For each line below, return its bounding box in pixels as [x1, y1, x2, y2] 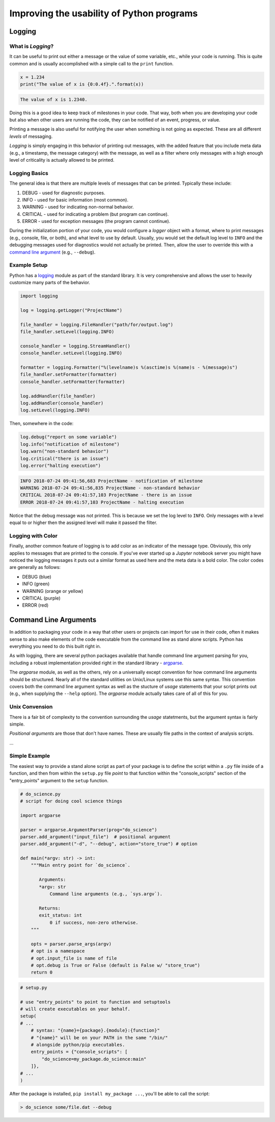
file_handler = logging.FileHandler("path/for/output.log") [20, 321, 174, 328]
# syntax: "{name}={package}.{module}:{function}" [31, 1028, 160, 1033]
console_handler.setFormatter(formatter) [20, 379, 125, 385]
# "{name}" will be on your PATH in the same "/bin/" [31, 1035, 168, 1040]
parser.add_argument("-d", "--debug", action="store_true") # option [20, 841, 198, 847]
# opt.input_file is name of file [31, 955, 117, 961]
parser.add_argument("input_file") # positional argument [20, 834, 171, 839]
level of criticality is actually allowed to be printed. [9, 157, 115, 163]
